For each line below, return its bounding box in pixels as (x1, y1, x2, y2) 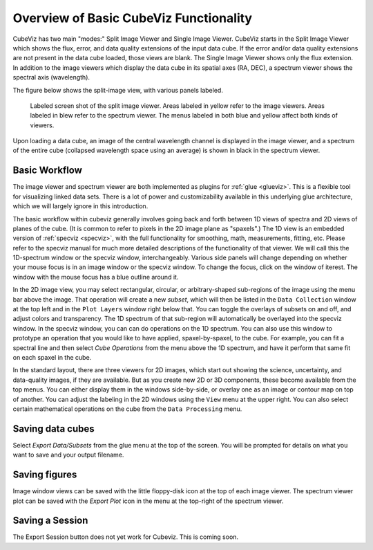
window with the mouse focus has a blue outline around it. (12, 273, 179, 281)
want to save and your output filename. (12, 450, 124, 459)
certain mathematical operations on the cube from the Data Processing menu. (12, 405, 242, 413)
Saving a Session (12, 515, 88, 526)
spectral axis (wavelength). (12, 73, 90, 82)
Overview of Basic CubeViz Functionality (12, 10, 252, 26)
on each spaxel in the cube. (12, 354, 92, 361)
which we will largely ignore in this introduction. (12, 202, 149, 210)
